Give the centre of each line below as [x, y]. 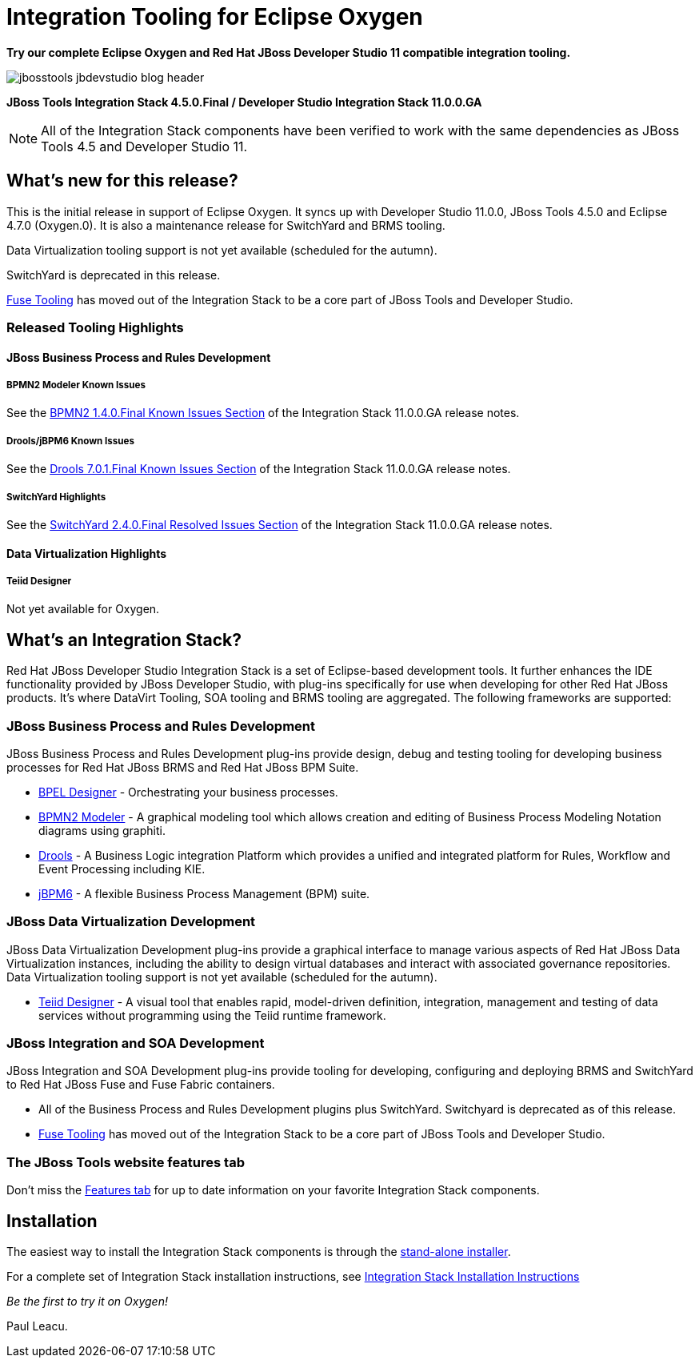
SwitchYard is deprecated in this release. [114, 275]
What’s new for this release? [122, 181]
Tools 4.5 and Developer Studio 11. [144, 146]
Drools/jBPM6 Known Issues [70, 441]
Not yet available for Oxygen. [83, 609]
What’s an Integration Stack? [124, 640]
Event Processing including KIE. [122, 869]
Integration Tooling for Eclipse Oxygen [215, 17]
